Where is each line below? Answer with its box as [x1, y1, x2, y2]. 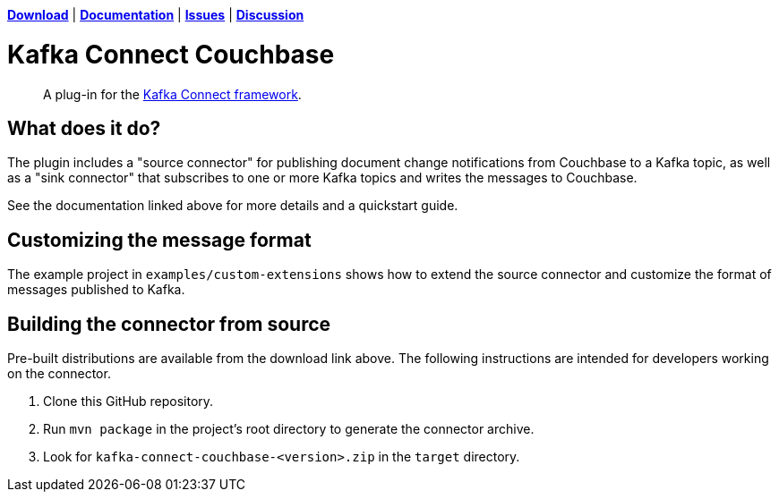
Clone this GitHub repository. [43, 393, 214, 410]
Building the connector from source [7, 312, 331, 335]
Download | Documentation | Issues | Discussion [7, 7, 304, 22]
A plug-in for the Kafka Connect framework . [43, 86, 302, 102]
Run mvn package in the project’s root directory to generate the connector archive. [43, 421, 535, 437]
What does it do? [7, 116, 161, 140]
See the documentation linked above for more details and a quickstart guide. [7, 198, 458, 214]
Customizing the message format [7, 228, 312, 251]
